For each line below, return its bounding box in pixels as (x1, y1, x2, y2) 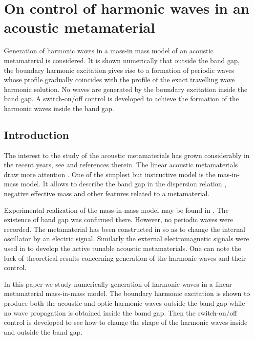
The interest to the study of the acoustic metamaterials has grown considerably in (4, 150, 250, 160)
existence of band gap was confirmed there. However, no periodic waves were (4, 214, 233, 225)
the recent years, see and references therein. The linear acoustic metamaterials (4, 159, 238, 170)
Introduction (4, 127, 69, 142)
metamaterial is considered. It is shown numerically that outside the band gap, (4, 55, 240, 65)
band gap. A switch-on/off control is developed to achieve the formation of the (4, 93, 239, 104)
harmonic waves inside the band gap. (4, 103, 114, 113)
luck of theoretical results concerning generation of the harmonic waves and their (4, 252, 246, 263)
